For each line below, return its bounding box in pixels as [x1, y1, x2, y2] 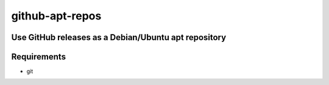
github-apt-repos [11, 9, 102, 22]
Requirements [11, 52, 66, 62]
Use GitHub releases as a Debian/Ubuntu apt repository [11, 32, 227, 42]
